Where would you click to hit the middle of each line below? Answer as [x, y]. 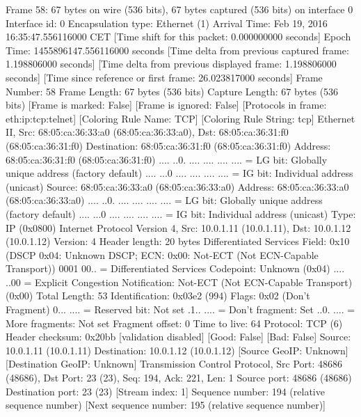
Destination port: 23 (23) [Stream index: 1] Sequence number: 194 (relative [165, 391]
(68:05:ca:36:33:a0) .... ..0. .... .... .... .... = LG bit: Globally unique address [164, 200]
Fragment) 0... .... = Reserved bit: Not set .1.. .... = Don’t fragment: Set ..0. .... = [180, 309]
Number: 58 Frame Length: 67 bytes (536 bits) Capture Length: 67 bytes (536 [172, 91]
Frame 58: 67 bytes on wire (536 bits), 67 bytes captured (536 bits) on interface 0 [179, 9]
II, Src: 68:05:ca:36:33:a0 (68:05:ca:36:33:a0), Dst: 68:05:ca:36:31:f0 [147, 132]
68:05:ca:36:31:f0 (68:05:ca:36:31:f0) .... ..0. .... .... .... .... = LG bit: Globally [167, 159]
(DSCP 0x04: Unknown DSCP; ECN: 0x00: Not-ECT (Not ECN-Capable [162, 254]
